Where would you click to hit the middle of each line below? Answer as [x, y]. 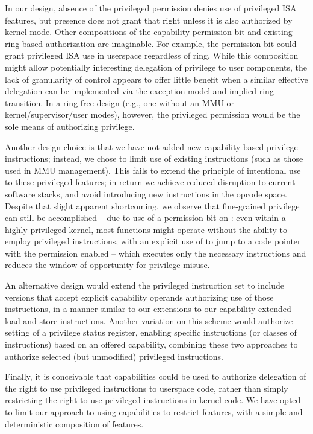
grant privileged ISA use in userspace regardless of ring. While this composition [152, 55]
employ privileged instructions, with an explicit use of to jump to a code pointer [153, 241]
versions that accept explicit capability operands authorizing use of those [139, 297]
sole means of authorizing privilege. [70, 126]
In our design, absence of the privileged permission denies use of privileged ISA [151, 8]
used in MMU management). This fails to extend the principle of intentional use [153, 170]
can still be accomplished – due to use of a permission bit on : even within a [145, 218]
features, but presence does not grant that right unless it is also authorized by [149, 20]
